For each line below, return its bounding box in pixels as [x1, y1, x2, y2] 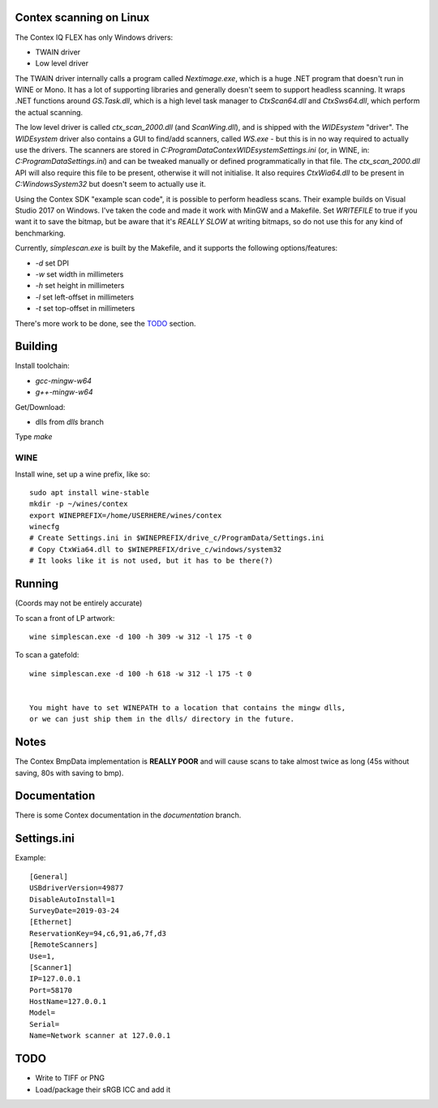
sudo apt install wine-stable [29, 488, 150, 497]
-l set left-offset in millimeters [35, 292, 134, 302]
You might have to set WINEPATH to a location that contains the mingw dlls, [29, 703, 346, 712]
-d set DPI [35, 258, 69, 268]
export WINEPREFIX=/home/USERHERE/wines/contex [29, 511, 222, 520]
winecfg [29, 522, 60, 532]
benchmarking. [15, 228, 66, 238]
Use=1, [29, 951, 56, 961]
